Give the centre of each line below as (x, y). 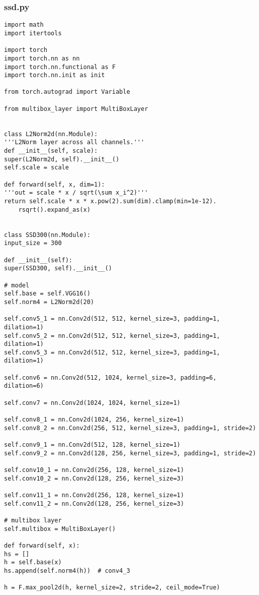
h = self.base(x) (33, 562)
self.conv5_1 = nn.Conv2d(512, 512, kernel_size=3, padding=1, (112, 319)
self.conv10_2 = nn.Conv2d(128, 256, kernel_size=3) (94, 478)
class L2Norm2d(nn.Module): (51, 134)
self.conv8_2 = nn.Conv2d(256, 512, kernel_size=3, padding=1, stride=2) (130, 428)
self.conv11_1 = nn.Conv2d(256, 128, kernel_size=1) (94, 495)
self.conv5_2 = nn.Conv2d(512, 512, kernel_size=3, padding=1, (112, 336)
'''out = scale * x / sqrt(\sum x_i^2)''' (76, 193)
